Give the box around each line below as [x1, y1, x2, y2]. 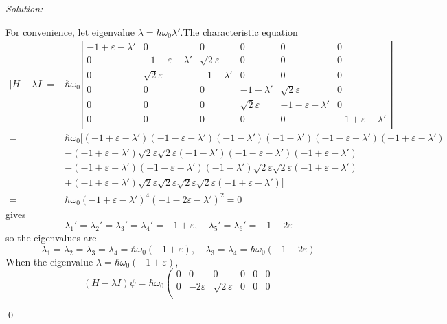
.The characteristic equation [180, 24, 298, 39]
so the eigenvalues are [5, 230, 97, 245]
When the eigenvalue [5, 254, 93, 268]
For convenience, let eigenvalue [5, 24, 135, 39]
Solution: [5, 1, 43, 15]
